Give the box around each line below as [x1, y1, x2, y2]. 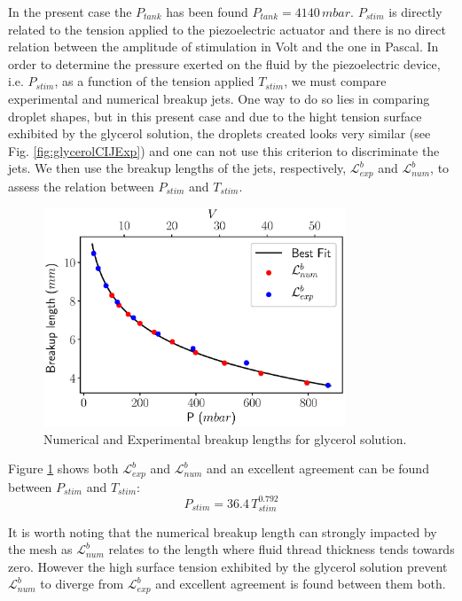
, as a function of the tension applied [54, 72, 254, 90]
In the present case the [8, 3, 132, 20]
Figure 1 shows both [8, 459, 119, 478]
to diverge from [40, 574, 124, 593]
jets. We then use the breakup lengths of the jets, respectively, [8, 159, 347, 177]
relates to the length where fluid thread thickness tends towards [108, 540, 455, 558]
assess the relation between [8, 176, 154, 195]
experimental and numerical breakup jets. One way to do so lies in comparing [8, 89, 430, 107]
